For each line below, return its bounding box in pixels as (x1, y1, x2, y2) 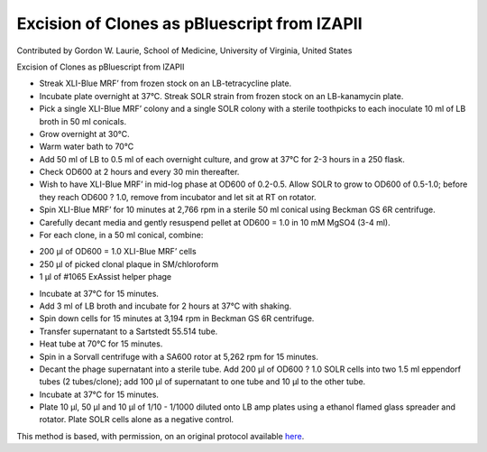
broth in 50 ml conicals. (39, 115, 126, 126)
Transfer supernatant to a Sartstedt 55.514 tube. (39, 326, 218, 337)
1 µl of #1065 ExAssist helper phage (39, 272, 172, 282)
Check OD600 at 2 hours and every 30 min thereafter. (39, 167, 240, 178)
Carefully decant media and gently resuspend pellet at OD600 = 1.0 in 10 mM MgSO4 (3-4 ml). (39, 217, 391, 227)
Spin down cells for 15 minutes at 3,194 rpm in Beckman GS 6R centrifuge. (39, 313, 315, 324)
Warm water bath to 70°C (39, 141, 134, 152)
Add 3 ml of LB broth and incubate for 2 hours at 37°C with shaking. (39, 300, 292, 311)
